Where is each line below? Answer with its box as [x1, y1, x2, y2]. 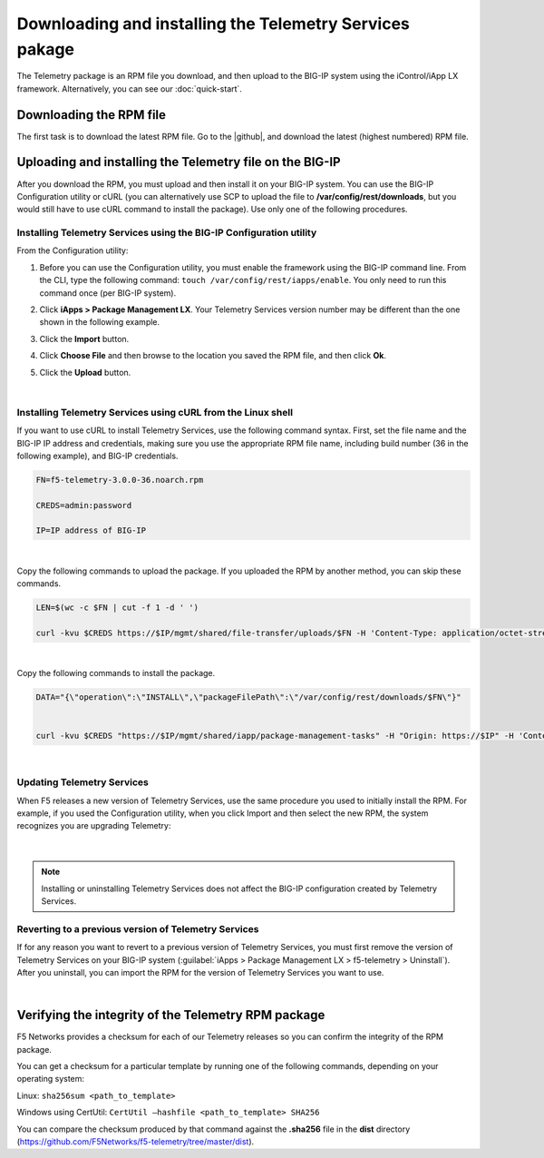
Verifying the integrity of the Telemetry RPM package [16, 1007, 325, 1023]
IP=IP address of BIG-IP [35, 525, 147, 535]
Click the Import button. [39, 333, 130, 344]
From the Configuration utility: [16, 245, 129, 256]
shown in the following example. [39, 317, 160, 328]
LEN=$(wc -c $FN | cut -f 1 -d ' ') [35, 603, 199, 613]
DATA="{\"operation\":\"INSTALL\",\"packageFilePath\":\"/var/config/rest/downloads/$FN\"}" [35, 692, 461, 702]
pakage [16, 39, 75, 59]
